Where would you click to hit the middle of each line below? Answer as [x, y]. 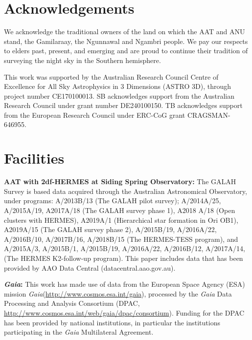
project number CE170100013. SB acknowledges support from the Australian [119, 96]
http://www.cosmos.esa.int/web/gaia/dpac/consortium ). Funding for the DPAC [124, 312]
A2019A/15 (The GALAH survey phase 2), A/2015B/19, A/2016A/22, [110, 229]
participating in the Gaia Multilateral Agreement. [79, 332]
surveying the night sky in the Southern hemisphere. [82, 60]
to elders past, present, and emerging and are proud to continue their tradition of [126, 51]
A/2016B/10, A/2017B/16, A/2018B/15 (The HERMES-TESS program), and [121, 239]
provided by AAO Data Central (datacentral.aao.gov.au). [90, 267]
